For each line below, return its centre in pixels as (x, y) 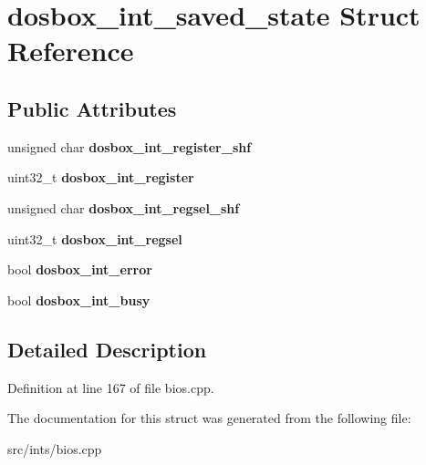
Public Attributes (92, 108)
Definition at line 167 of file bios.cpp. (111, 387)
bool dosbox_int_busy (79, 300)
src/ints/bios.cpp (55, 448)
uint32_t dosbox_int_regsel (95, 238)
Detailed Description (107, 349)
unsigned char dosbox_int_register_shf (130, 146)
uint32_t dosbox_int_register (101, 177)
